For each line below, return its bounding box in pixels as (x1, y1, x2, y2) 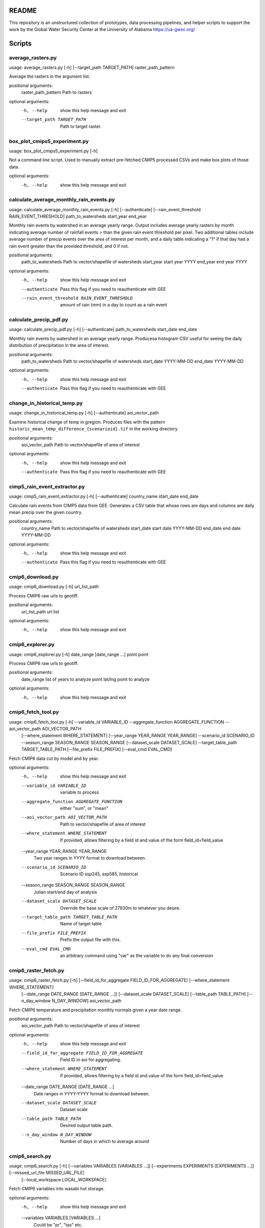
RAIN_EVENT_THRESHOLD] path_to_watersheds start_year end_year (9, 214, 147, 220)
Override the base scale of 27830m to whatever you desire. (60, 905, 181, 911)
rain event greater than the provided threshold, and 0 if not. (9, 243, 130, 249)
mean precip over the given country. (9, 509, 83, 515)
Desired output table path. (60, 1122, 113, 1128)
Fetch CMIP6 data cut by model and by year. (9, 755, 99, 761)
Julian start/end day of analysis (33, 889, 98, 895)
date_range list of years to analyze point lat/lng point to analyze (21, 676, 150, 682)
